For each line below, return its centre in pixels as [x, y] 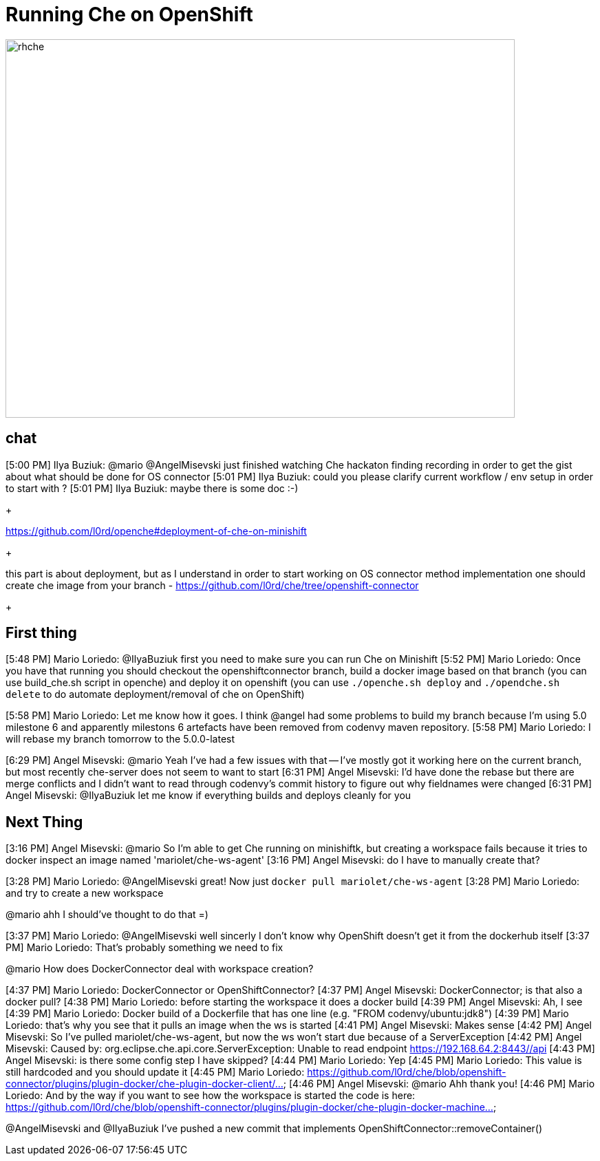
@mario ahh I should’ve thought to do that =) [107, 915]
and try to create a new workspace [85, 893]
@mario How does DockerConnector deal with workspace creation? [160, 969]
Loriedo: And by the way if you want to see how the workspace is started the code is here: [211, 1096]
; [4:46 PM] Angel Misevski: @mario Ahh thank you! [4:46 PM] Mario [439, 1084]
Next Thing [44, 822]
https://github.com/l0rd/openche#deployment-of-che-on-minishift [156, 531]
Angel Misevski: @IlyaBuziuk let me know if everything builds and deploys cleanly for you [208, 796]
